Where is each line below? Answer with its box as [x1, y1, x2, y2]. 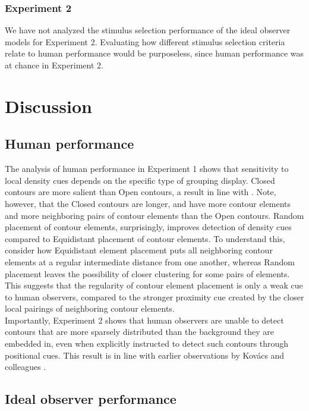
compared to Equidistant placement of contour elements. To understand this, [5, 232, 285, 244]
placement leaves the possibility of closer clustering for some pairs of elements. [5, 267, 290, 280]
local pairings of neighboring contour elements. [5, 302, 175, 315]
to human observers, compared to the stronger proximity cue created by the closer [5, 290, 304, 303]
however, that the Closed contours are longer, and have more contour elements [5, 197, 291, 209]
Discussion [5, 93, 92, 118]
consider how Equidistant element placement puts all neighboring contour [5, 244, 273, 256]
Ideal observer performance [5, 390, 176, 408]
